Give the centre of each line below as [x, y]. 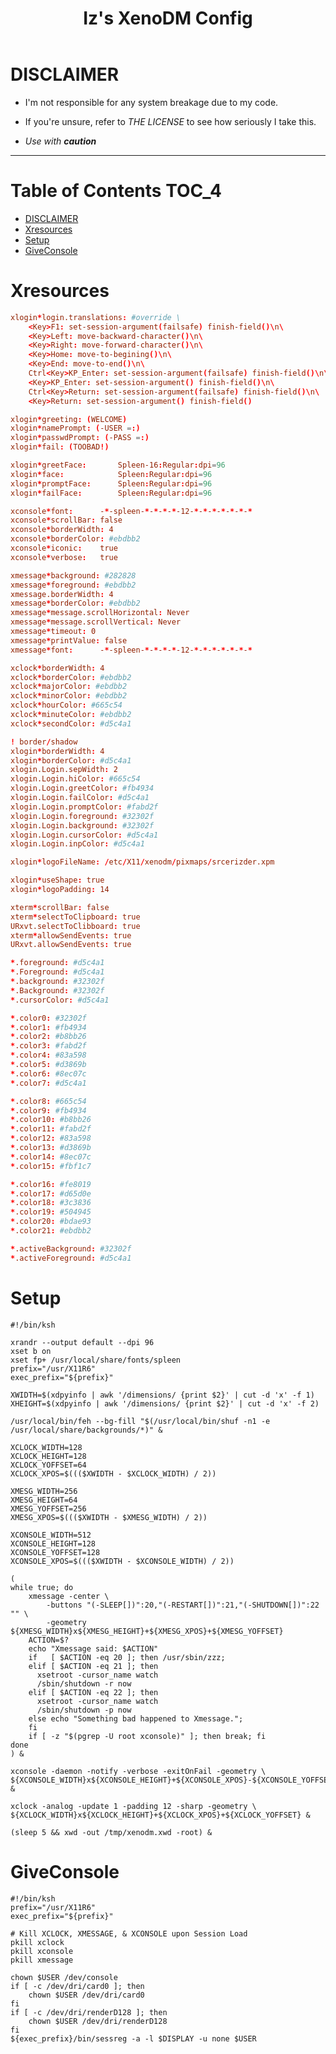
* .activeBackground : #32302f [71, 1248]
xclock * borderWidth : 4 [57, 668]
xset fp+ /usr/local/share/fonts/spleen [96, 1360]
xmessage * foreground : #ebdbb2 [73, 585]
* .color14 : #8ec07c [51, 1157]
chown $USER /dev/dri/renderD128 [98, 2021]
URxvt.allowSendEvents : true [71, 945]
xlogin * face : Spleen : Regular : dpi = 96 [111, 474]
